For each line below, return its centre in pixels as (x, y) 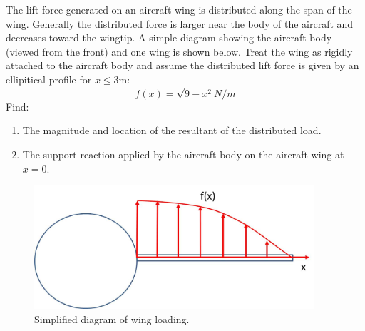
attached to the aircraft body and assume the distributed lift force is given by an (182, 65)
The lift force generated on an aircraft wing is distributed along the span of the (179, 9)
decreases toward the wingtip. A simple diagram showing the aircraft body (169, 37)
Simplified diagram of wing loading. (112, 319)
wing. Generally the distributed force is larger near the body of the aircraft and (180, 23)
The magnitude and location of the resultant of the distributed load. (172, 130)
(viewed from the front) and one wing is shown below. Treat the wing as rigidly (179, 51)
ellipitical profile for (49, 79)
